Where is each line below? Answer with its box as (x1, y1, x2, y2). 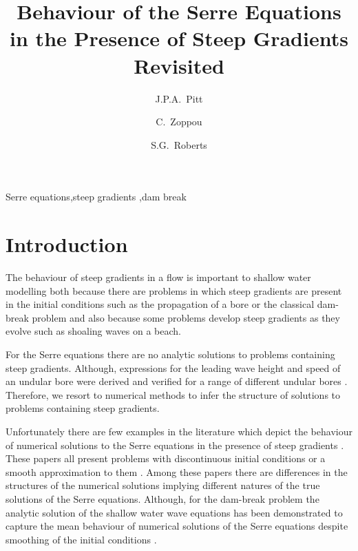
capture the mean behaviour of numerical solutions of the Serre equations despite (6, 519, 348, 533)
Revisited (134, 51, 224, 79)
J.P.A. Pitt (155, 91, 203, 105)
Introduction (6, 230, 128, 258)
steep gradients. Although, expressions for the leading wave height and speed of (6, 360, 341, 375)
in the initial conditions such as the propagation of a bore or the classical (6, 297, 315, 311)
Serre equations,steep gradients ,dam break (6, 189, 187, 204)
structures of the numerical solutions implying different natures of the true (6, 478, 320, 492)
